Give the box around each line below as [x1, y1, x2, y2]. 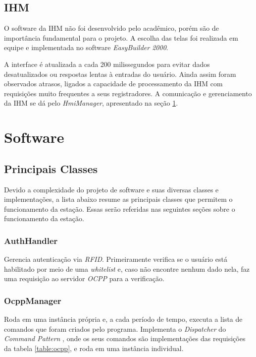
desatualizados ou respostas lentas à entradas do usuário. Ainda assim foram [4, 68, 236, 79]
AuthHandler [4, 234, 58, 246]
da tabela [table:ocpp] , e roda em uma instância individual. [4, 343, 184, 353]
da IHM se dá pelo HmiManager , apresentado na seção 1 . [4, 98, 178, 108]
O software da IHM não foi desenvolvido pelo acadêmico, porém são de [4, 23, 219, 33]
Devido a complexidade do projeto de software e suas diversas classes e [4, 184, 219, 194]
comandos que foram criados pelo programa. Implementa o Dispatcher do [4, 323, 226, 334]
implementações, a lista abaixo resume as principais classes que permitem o [4, 194, 233, 204]
